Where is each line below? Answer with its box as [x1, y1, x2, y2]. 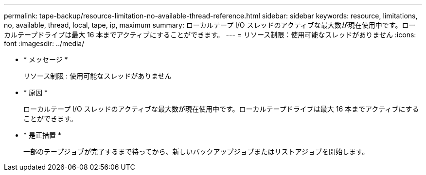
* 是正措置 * [23, 131, 61, 139]
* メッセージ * [23, 55, 68, 64]
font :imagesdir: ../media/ [4, 39, 85, 48]
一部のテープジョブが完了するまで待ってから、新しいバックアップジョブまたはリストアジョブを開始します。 [23, 147, 369, 156]
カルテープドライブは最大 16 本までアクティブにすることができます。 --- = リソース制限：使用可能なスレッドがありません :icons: [4, 31, 416, 39]
